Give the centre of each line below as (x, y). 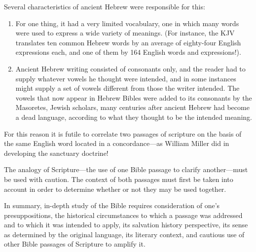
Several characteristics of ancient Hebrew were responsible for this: (105, 6)
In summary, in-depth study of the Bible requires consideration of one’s (112, 205)
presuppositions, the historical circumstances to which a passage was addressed (123, 215)
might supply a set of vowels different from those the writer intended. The (128, 88)
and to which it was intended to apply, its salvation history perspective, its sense (126, 225)
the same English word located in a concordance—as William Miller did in (117, 143)
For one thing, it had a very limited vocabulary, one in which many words (127, 23)
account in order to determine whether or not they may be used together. (115, 189)
